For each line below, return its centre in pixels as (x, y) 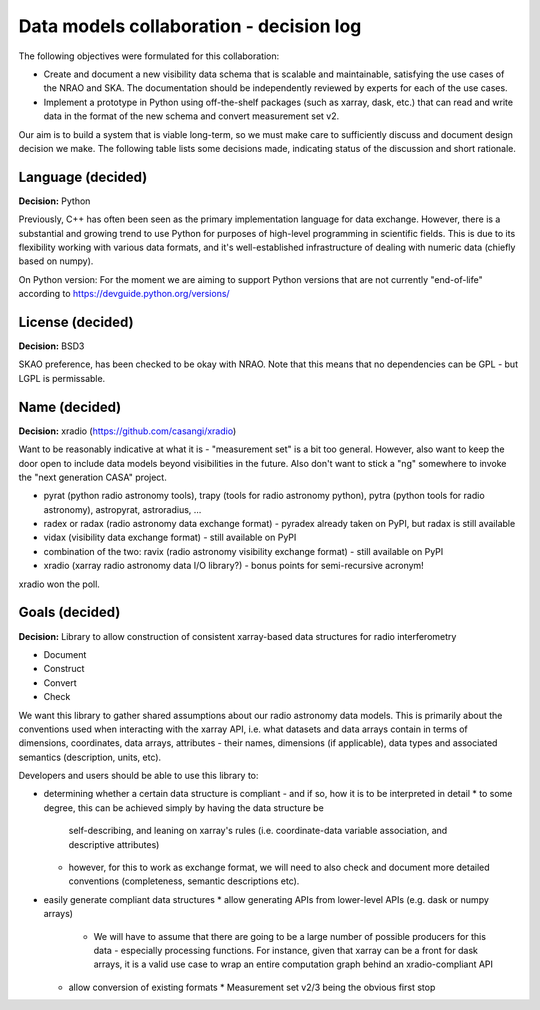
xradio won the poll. (59, 584)
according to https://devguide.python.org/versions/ (124, 294)
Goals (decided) (69, 612)
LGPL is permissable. (62, 378)
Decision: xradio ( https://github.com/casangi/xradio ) (127, 431)
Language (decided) (83, 176)
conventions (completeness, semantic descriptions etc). (184, 881)
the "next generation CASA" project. (92, 477)
